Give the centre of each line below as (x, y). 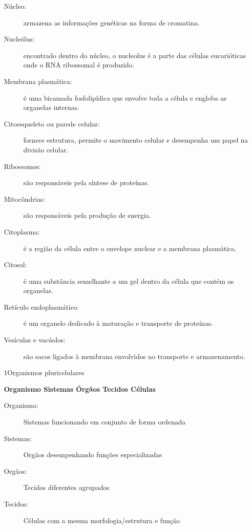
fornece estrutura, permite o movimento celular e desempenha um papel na (136, 140)
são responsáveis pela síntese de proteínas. (86, 182)
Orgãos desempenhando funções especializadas (93, 455)
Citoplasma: (22, 231)
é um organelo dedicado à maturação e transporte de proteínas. (118, 323)
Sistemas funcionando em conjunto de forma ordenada (105, 422)
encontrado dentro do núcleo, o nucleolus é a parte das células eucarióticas (135, 55)
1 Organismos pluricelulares (44, 372)
